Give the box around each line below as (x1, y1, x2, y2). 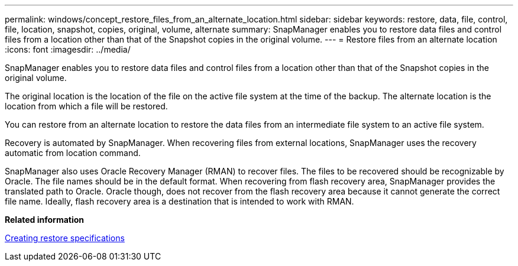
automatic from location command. (5, 148, 141, 158)
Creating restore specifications (5, 233, 125, 243)
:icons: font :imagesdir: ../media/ (5, 44, 131, 54)
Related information (5, 215, 85, 225)
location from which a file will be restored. (5, 101, 168, 111)
